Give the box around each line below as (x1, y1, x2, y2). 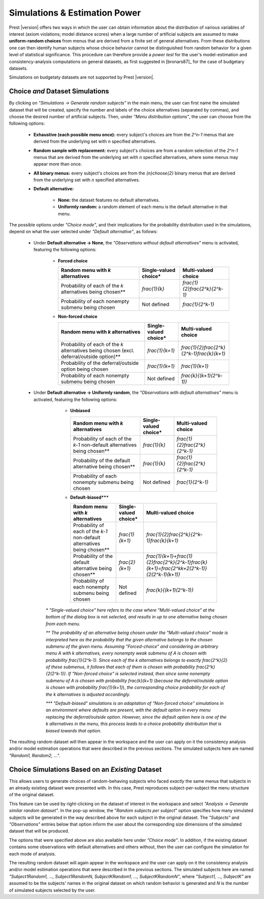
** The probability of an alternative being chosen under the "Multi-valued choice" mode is (45, 630, 228, 636)
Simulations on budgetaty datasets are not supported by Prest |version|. (9, 74, 154, 80)
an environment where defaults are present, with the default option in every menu (45, 707, 211, 713)
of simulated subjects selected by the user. (9, 887, 96, 893)
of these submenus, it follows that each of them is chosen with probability (45, 664, 196, 670)
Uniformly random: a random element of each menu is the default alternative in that (58, 204, 228, 210)
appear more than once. (33, 161, 82, 167)
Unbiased (70, 408, 90, 414)
